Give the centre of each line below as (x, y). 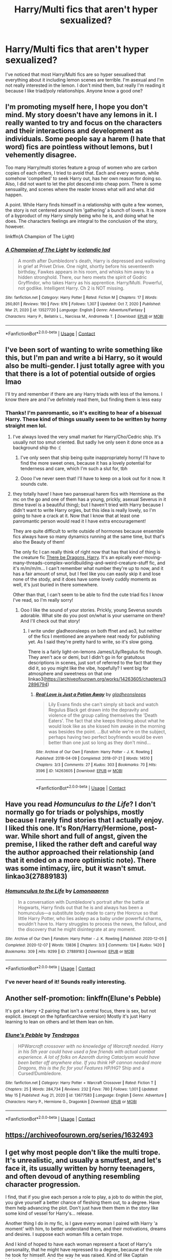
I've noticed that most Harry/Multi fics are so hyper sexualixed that (76, 74)
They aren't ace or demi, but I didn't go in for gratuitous (87, 657)
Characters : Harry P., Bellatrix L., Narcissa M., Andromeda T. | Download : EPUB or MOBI (84, 317)
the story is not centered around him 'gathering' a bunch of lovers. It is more (86, 210)
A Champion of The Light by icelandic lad (58, 250)
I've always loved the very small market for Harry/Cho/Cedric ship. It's (87, 437)
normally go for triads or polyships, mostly (75, 812)
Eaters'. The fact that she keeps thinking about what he (106, 721)
